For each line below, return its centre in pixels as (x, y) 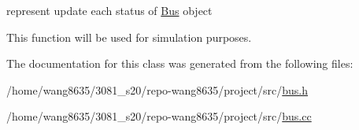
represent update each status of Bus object (109, 10)
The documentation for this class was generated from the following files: (180, 63)
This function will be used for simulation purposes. (129, 37)
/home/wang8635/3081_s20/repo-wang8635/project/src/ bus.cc (159, 116)
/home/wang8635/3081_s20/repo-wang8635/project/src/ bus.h (157, 89)
